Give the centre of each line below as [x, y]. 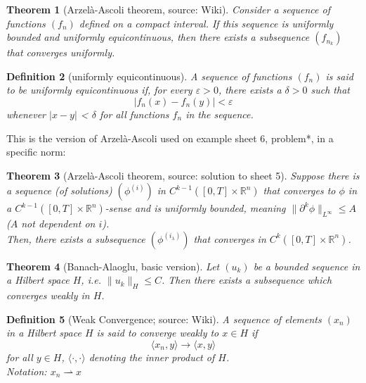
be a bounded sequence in [307, 266]
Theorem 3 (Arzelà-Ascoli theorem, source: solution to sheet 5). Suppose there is [183, 175]
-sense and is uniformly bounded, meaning [195, 208]
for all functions [134, 114]
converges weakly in [48, 295]
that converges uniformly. [61, 52]
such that [330, 90]
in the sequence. [220, 114]
